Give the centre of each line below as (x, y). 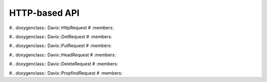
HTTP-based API (44, 13)
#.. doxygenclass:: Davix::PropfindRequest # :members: (66, 73)
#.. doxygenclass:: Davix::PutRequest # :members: (61, 46)
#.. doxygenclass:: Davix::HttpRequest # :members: (61, 28)
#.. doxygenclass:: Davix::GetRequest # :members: (61, 37)
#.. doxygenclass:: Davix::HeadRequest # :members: (63, 55)
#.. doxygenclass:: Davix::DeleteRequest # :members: (64, 64)
